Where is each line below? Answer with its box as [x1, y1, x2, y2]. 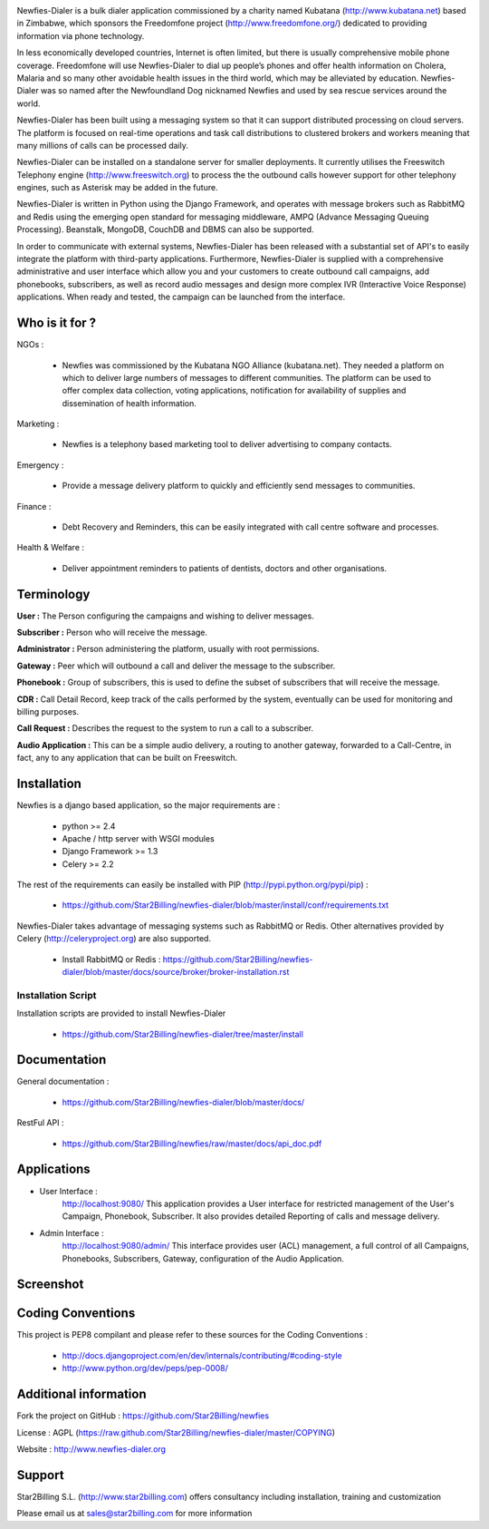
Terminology [16, 586, 91, 602]
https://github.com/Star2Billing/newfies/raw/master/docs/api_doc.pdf [62, 1138, 322, 1149]
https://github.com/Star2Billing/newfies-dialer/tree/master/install [62, 1028, 303, 1039]
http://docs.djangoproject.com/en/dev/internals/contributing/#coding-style [62, 1349, 343, 1360]
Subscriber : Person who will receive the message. [16, 627, 208, 638]
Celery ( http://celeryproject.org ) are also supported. [16, 933, 212, 944]
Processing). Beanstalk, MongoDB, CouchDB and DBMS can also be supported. [16, 224, 314, 235]
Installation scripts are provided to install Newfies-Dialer [16, 1008, 226, 1019]
